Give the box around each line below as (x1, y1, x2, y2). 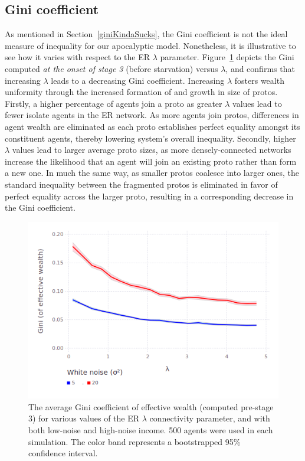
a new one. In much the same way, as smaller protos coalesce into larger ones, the (5, 166, 300, 179)
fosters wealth (234, 74, 284, 86)
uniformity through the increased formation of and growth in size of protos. (5, 86, 278, 98)
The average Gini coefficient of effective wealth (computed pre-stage (28, 400, 274, 413)
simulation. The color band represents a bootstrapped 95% (28, 435, 241, 447)
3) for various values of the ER (28, 412, 140, 424)
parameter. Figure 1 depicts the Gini (160, 51, 294, 63)
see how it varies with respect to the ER (5, 51, 150, 63)
